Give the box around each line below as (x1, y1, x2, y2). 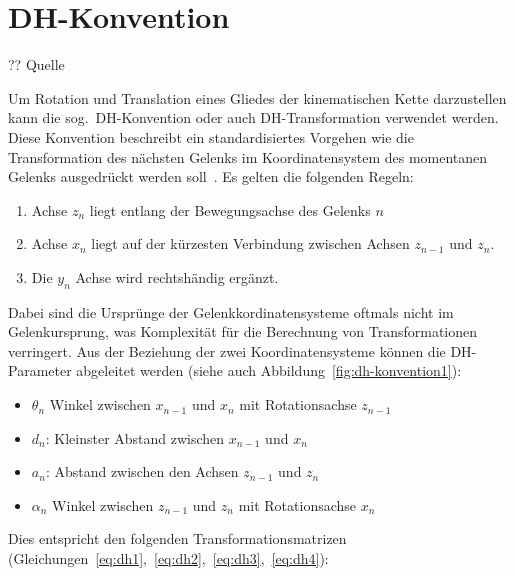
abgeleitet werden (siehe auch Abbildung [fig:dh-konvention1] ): (76, 360, 462, 381)
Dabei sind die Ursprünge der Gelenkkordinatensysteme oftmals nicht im (8, 301, 454, 322)
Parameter (8, 360, 72, 381)
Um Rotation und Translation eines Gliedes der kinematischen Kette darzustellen (8, 87, 507, 108)
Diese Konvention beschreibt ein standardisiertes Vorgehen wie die (8, 126, 414, 147)
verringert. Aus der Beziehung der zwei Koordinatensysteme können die (8, 340, 446, 361)
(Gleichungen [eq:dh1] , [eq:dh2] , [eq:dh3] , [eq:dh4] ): (8, 548, 329, 569)
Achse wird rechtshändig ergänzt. (75, 266, 279, 287)
